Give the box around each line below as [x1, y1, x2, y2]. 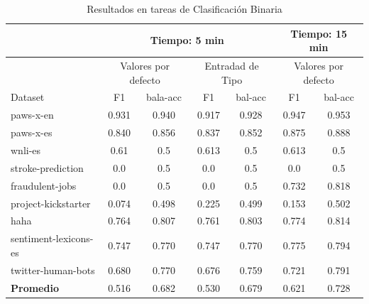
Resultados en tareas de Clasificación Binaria [87, 1, 282, 16]
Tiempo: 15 [290, 26, 348, 40]
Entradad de [204, 58, 259, 73]
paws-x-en [11, 107, 54, 122]
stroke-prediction [11, 160, 84, 175]
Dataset [11, 89, 45, 104]
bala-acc [146, 89, 182, 104]
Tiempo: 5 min [150, 33, 224, 48]
